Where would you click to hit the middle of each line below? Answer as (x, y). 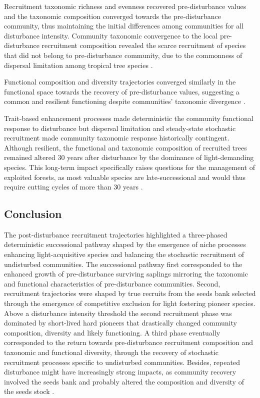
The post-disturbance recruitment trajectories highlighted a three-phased (116, 234)
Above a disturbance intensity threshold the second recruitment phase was (118, 313)
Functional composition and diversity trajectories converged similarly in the (120, 82)
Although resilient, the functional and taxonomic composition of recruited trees (125, 147)
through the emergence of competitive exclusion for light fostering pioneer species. (130, 303)
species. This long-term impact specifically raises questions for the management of (129, 167)
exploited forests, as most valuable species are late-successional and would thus (125, 177)
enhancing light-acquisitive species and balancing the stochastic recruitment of (124, 254)
